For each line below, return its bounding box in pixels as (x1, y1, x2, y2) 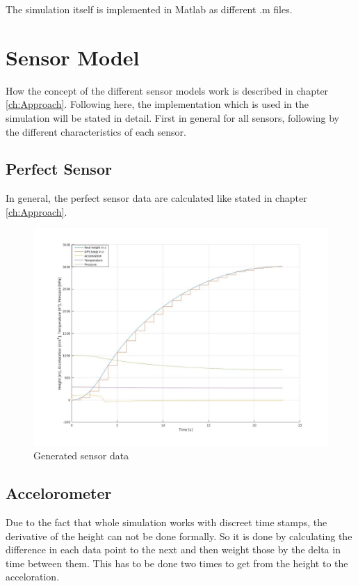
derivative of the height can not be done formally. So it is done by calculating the (6, 528, 352, 543)
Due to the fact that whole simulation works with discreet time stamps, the (6, 515, 327, 530)
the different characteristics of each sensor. (6, 124, 186, 138)
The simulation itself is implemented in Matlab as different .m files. (6, 2, 293, 16)
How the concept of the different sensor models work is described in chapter (6, 83, 329, 97)
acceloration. (6, 569, 60, 584)
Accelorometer (6, 482, 112, 504)
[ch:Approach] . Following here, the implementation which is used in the (6, 97, 309, 111)
